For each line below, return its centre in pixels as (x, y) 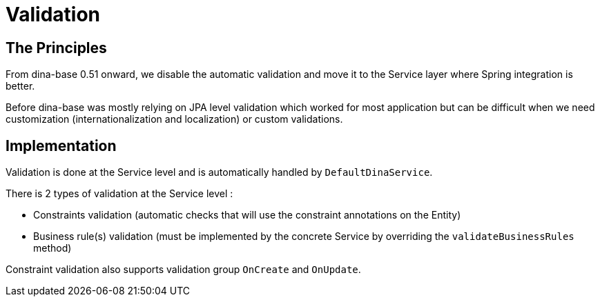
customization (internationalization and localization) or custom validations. (174, 119)
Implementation (61, 145)
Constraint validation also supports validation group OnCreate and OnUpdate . (183, 270)
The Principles (56, 48)
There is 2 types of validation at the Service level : (119, 194)
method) (52, 248)
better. (20, 86)
